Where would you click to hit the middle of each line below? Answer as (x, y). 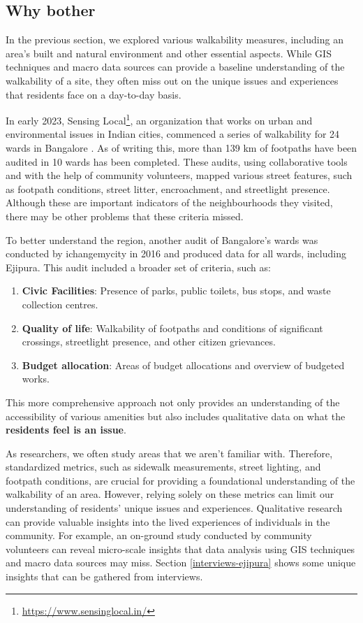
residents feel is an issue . (66, 430)
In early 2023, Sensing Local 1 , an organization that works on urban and (159, 119)
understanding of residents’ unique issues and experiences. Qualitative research (174, 508)
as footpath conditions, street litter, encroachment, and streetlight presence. (168, 188)
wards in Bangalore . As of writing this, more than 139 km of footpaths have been (181, 148)
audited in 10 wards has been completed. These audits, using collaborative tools (177, 161)
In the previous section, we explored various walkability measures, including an (175, 40)
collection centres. (60, 304)
